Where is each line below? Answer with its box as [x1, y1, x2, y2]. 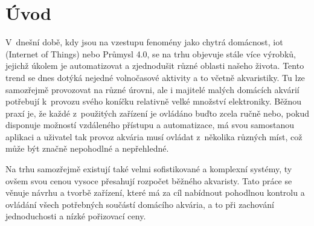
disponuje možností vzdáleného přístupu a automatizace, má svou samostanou [5, 118, 295, 131]
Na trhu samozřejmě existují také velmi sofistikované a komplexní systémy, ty [5, 163, 292, 175]
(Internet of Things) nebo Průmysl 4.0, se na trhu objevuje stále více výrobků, [5, 47, 296, 60]
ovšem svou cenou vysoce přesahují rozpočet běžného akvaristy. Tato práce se [5, 174, 292, 187]
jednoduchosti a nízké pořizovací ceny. [5, 210, 146, 222]
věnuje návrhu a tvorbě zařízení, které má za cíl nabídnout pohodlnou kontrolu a [5, 186, 305, 199]
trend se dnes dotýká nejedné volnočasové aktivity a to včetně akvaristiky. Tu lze [5, 71, 305, 83]
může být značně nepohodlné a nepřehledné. [5, 142, 169, 155]
